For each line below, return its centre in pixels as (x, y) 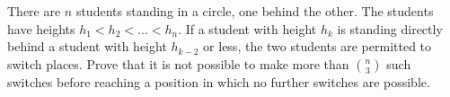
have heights (41, 28)
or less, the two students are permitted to (318, 46)
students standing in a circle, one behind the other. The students (255, 11)
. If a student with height (247, 28)
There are (34, 11)
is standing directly (390, 28)
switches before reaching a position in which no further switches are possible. (219, 81)
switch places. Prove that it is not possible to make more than (178, 63)
